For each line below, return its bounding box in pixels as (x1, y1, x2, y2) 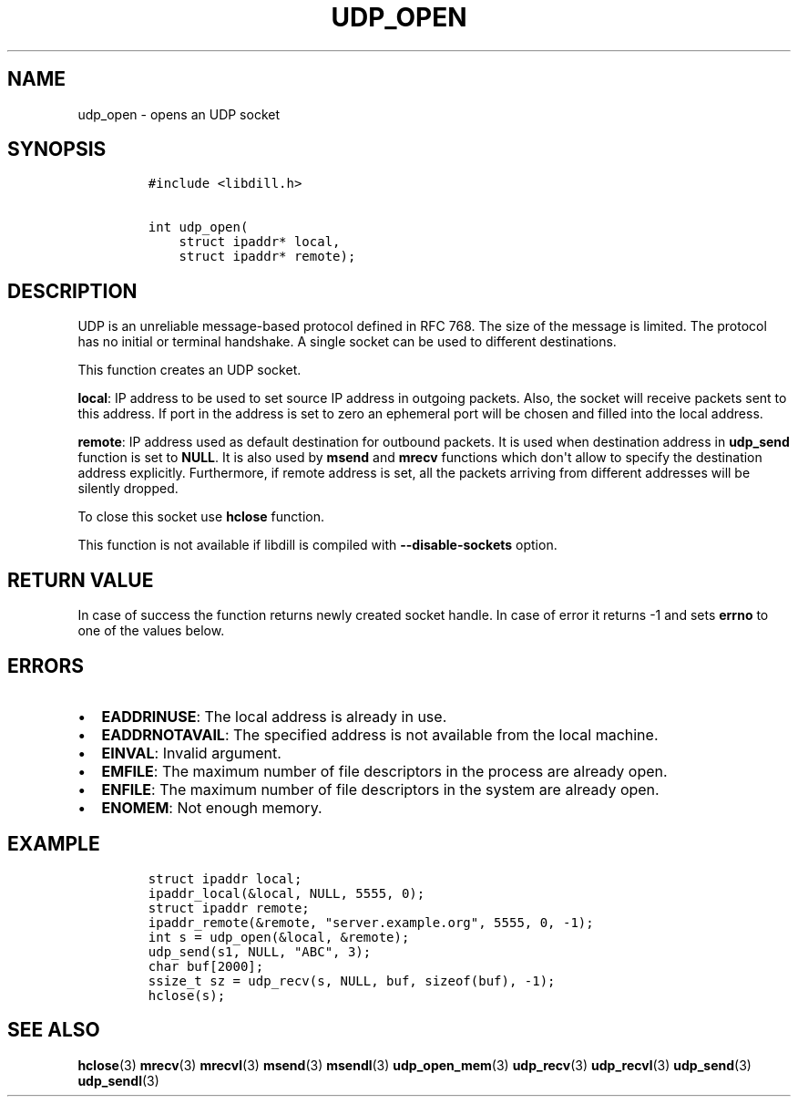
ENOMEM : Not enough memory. (101, 798, 322, 817)
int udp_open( (148, 220, 249, 235)
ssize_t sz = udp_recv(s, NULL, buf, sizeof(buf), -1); (148, 973, 556, 988)
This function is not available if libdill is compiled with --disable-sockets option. (77, 537, 558, 553)
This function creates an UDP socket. (77, 362, 302, 378)
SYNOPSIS (7, 138, 107, 161)
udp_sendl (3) (77, 1072, 159, 1089)
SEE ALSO (7, 1018, 100, 1042)
